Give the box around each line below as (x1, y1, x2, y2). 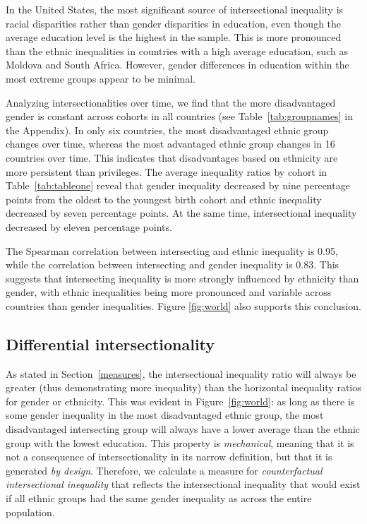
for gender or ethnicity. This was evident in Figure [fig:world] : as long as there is (6, 393, 355, 408)
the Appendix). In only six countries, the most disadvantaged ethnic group (6, 122, 329, 137)
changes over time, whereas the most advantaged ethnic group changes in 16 (6, 136, 335, 151)
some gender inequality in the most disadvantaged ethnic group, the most (6, 407, 324, 422)
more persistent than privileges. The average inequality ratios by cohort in (6, 164, 327, 179)
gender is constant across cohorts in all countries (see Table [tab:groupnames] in (6, 109, 353, 124)
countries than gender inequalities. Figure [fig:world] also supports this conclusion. (6, 298, 361, 313)
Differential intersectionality (6, 333, 215, 355)
